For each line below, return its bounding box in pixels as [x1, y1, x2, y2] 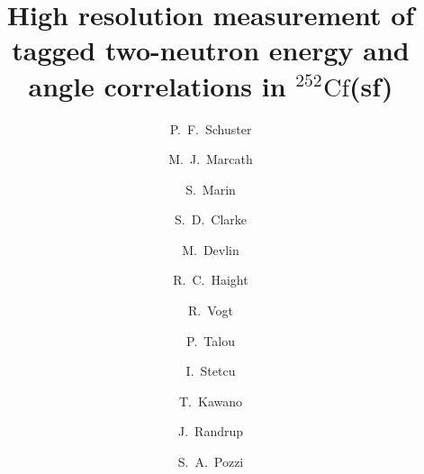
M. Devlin [182, 240, 239, 259]
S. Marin [185, 179, 236, 198]
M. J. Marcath [168, 150, 253, 169]
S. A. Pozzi [177, 452, 244, 471]
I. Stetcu [185, 361, 236, 380]
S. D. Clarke [175, 210, 247, 229]
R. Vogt [188, 301, 233, 320]
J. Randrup [177, 422, 244, 441]
